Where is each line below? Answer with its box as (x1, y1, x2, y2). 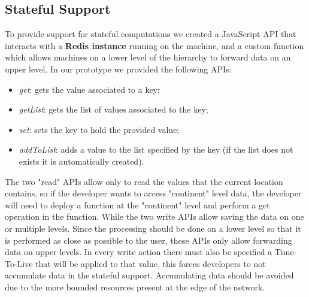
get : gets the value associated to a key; (19, 83, 160, 95)
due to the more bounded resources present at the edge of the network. (5, 280, 265, 293)
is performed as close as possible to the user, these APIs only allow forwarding (5, 234, 292, 246)
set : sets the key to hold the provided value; (19, 123, 180, 135)
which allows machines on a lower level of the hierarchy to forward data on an (5, 51, 291, 63)
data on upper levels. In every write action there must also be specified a (5, 246, 272, 258)
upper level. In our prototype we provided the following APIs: (5, 62, 232, 75)
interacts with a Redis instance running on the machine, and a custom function (5, 39, 304, 51)
